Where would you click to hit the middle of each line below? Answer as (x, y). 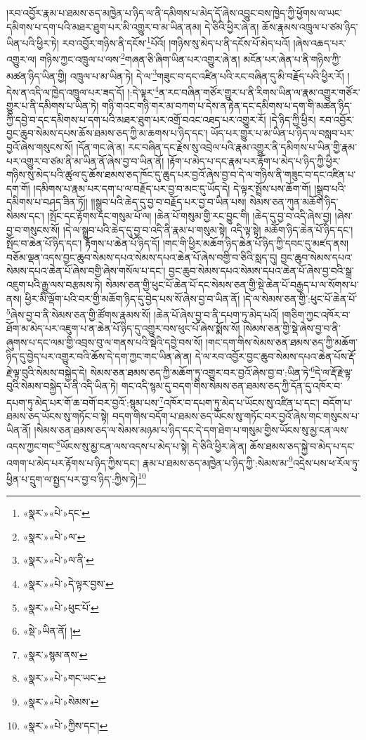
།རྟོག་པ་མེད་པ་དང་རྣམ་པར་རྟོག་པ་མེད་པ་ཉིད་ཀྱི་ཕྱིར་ (254, 160)
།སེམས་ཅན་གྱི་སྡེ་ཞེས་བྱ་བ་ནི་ (292, 328)
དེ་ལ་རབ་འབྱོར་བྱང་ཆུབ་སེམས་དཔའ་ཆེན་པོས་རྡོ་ (275, 356)
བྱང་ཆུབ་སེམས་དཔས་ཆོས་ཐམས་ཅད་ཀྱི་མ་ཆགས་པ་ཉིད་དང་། (107, 133)
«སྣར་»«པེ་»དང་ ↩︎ (56, 513)
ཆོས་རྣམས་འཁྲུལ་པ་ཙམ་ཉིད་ (310, 26)
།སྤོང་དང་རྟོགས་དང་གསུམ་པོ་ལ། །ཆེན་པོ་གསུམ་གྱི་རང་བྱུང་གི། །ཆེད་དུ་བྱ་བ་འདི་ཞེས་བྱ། (189, 215)
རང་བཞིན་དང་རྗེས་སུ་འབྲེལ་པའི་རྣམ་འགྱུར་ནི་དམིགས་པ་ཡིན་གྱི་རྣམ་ (243, 146)
